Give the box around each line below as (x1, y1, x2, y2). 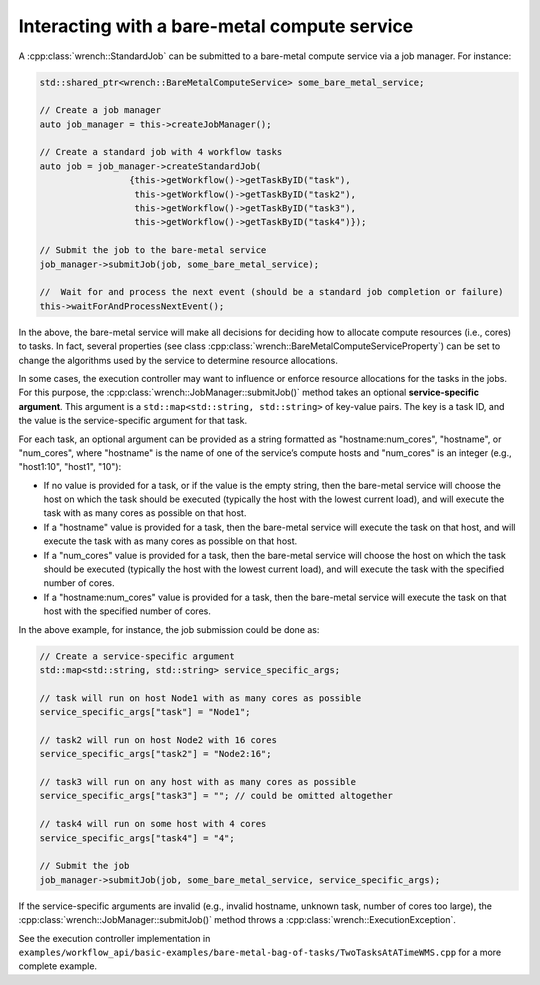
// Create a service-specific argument (39, 650, 235, 662)
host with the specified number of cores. (43, 605, 212, 617)
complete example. (18, 960, 98, 972)
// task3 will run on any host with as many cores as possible (39, 776, 357, 788)
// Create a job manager (39, 105, 162, 116)
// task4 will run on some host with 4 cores (39, 818, 267, 830)
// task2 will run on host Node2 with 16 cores (39, 734, 277, 745)
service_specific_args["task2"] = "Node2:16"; (39, 748, 272, 760)
